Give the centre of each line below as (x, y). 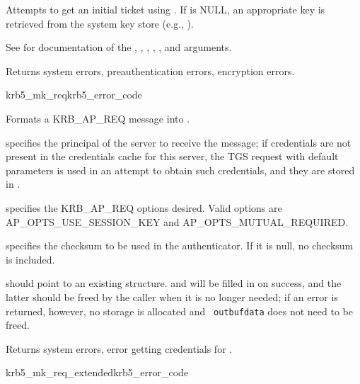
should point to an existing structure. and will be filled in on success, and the (174, 283)
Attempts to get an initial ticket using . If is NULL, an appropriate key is (166, 9)
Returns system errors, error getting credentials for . (119, 348)
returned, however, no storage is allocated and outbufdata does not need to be (179, 311)
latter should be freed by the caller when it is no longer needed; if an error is (172, 297)
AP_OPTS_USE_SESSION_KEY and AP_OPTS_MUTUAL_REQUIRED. (177, 221)
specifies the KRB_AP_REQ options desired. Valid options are (144, 207)
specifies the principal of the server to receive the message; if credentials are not (179, 142)
